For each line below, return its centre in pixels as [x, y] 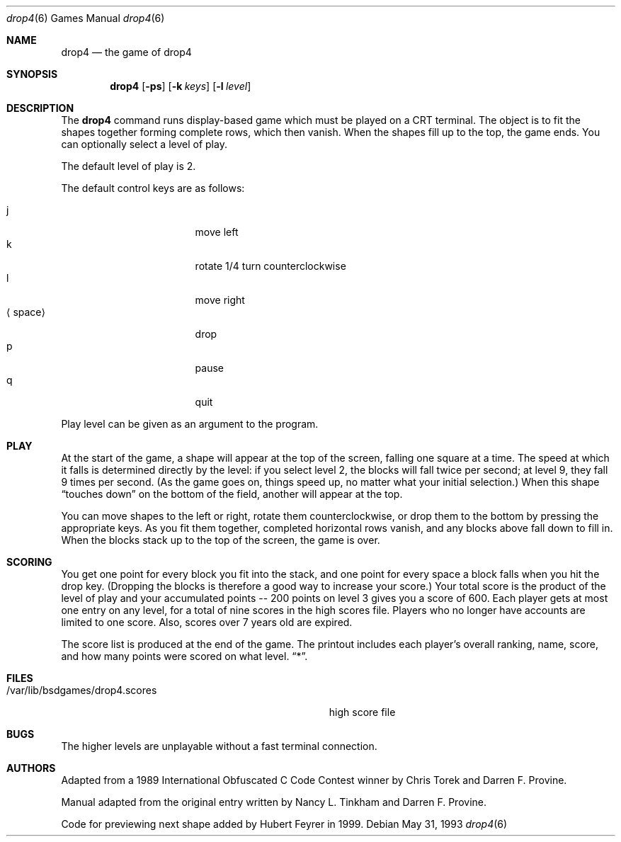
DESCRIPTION [40, 108]
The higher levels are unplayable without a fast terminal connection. [219, 746]
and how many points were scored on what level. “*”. [184, 656]
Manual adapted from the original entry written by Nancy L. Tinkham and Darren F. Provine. [274, 802]
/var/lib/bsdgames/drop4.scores [82, 690]
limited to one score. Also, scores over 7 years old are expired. [207, 622]
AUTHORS [31, 768]
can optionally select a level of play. [144, 144]
